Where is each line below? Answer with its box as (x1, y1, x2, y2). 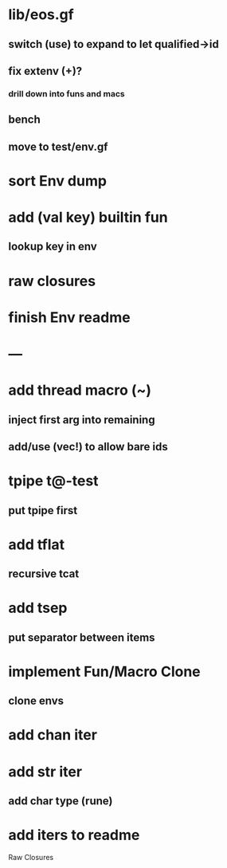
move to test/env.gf (8, 139, 108, 153)
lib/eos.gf (8, 6, 74, 24)
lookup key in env (8, 240, 97, 253)
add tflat (8, 536, 65, 553)
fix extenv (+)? (8, 64, 83, 77)
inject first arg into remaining (8, 413, 155, 426)
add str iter (8, 763, 82, 780)
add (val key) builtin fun (8, 209, 169, 226)
